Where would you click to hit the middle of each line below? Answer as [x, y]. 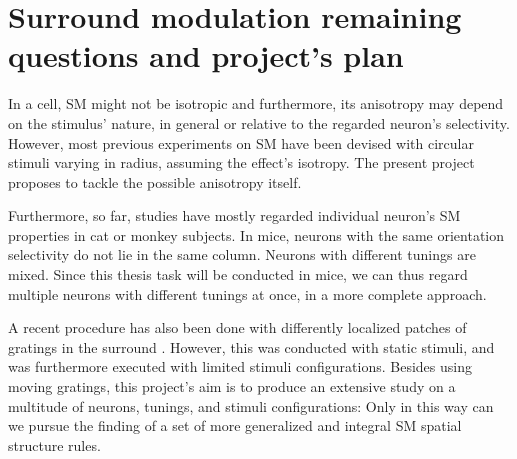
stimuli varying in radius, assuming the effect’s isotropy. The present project [241, 162]
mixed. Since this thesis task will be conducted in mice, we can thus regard [238, 274]
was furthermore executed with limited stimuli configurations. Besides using [240, 366]
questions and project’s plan [206, 55]
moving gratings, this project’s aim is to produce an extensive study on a [232, 386]
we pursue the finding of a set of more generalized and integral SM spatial [235, 425]
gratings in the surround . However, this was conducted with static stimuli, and [251, 346]
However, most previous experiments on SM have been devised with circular [241, 142]
